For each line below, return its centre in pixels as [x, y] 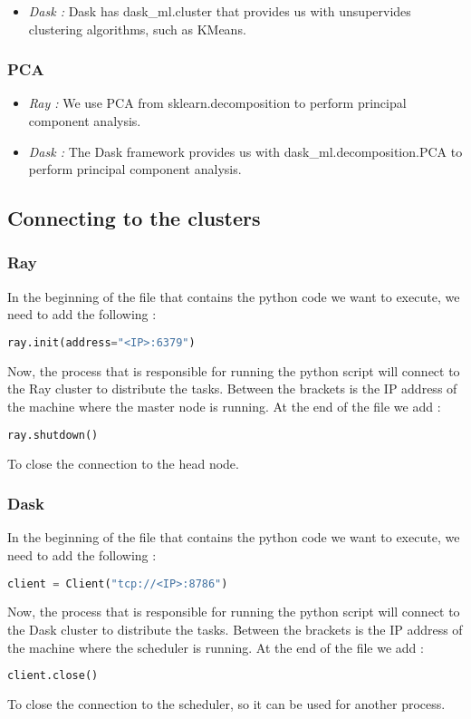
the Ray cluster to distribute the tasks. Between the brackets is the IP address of [232, 389]
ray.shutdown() [53, 435]
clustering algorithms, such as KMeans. [137, 29]
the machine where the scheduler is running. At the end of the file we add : [216, 647]
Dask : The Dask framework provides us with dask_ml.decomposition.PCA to [245, 151]
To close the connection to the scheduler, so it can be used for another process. [226, 704]
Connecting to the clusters [134, 218]
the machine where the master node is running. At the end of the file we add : [224, 407]
